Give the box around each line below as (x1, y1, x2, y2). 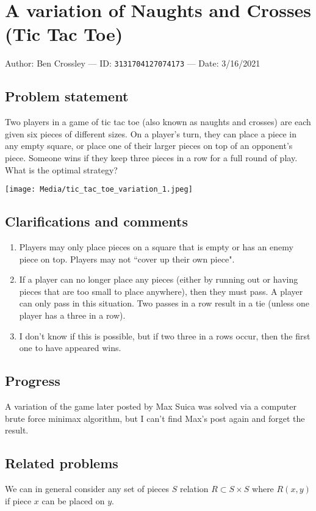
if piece (5, 494, 32, 507)
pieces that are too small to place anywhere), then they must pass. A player (19, 284, 303, 297)
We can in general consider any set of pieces (5, 482, 169, 495)
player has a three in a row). (19, 308, 126, 321)
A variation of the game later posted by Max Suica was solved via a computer (5, 399, 296, 412)
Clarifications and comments (5, 212, 188, 231)
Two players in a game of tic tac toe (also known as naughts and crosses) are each (5, 115, 311, 128)
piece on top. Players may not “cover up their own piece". (19, 252, 235, 265)
